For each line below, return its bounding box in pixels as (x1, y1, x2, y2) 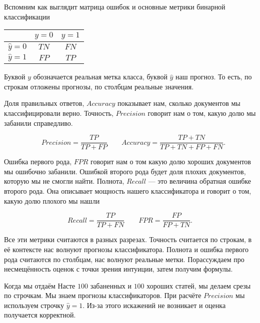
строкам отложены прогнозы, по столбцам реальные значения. (4, 81, 194, 91)
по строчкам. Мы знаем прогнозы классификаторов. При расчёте (4, 290, 201, 301)
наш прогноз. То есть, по (175, 71, 252, 82)
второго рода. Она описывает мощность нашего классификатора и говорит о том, (4, 186, 251, 196)
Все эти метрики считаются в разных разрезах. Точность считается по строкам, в (4, 234, 252, 245)
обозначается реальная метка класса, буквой (33, 71, 167, 82)
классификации (4, 11, 50, 21)
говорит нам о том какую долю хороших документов (90, 156, 251, 167)
